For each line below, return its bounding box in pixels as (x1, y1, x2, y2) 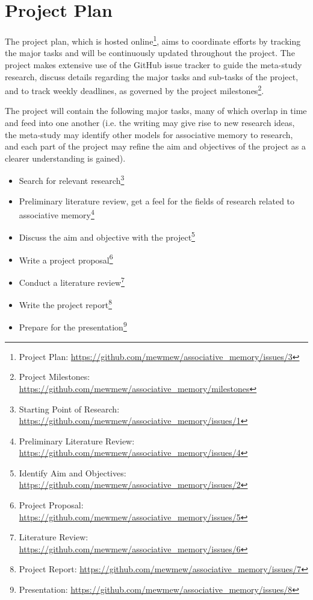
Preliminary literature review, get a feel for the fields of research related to (19, 194, 295, 207)
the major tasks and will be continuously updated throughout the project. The (5, 46, 295, 59)
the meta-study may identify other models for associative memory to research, (5, 128, 293, 141)
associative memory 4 (19, 207, 95, 221)
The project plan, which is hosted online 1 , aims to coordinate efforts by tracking (5, 33, 301, 47)
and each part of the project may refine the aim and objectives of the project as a (5, 140, 306, 153)
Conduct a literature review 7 (19, 274, 125, 288)
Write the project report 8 (19, 297, 112, 311)
